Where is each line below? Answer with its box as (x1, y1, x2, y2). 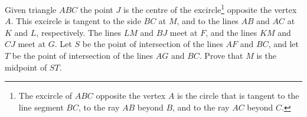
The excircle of (18, 89, 73, 102)
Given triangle (5, 3, 57, 15)
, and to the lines (177, 15, 239, 27)
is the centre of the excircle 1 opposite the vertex (123, 2, 297, 15)
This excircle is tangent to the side (16, 15, 141, 27)
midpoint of (5, 61, 47, 73)
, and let (268, 38, 299, 50)
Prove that (204, 49, 243, 62)
